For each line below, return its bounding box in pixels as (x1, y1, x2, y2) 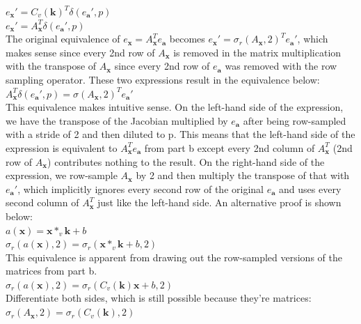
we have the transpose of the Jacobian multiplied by (6, 113, 228, 128)
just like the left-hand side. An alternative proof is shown (97, 195, 342, 210)
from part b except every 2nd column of (144, 140, 315, 155)
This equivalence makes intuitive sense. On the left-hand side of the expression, (6, 100, 344, 114)
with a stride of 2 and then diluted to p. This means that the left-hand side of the (6, 127, 355, 141)
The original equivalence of (6, 31, 120, 46)
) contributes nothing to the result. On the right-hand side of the (47, 154, 325, 169)
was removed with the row (225, 59, 337, 73)
